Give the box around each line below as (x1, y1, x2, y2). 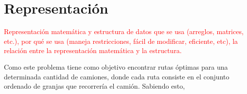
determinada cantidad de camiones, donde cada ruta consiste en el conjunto (4, 71, 229, 81)
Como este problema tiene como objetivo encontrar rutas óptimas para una (4, 61, 228, 72)
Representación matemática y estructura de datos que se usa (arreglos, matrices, (4, 26, 244, 37)
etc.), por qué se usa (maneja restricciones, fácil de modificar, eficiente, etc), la (4, 36, 238, 46)
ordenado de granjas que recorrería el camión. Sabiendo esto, (4, 81, 185, 91)
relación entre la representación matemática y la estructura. (4, 45, 182, 56)
